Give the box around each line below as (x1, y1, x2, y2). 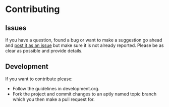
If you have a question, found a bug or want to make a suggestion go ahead (5, 37, 162, 43)
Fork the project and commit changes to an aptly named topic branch (12, 91, 157, 97)
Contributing (5, 4, 60, 15)
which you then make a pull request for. (12, 96, 95, 102)
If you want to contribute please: (5, 76, 73, 82)
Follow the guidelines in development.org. (12, 85, 100, 91)
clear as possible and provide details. (5, 48, 83, 54)
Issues (5, 24, 27, 32)
